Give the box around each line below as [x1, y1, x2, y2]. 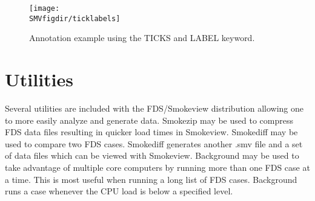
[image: [29, 4, 60, 13]
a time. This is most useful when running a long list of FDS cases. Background [5, 173, 297, 185]
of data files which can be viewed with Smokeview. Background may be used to [5, 149, 299, 162]
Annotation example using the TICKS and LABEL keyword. [29, 31, 255, 44]
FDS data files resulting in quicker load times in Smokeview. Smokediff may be [5, 126, 298, 138]
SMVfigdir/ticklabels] [29, 14, 121, 23]
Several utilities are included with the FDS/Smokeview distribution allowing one [5, 102, 304, 115]
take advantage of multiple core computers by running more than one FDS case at [5, 161, 310, 173]
